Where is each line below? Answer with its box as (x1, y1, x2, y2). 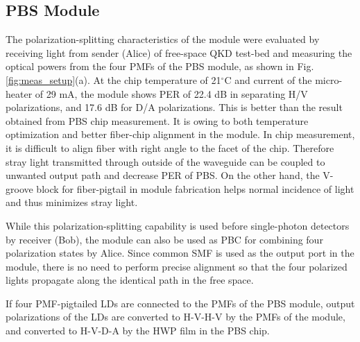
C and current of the (224, 72, 312, 87)
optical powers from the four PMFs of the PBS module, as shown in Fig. (6, 59, 314, 74)
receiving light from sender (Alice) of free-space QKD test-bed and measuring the (6, 45, 352, 60)
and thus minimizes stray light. (6, 195, 138, 210)
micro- (315, 72, 343, 87)
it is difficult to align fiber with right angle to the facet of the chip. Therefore (6, 140, 334, 155)
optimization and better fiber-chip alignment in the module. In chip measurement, (6, 127, 355, 142)
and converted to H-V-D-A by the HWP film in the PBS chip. (6, 323, 270, 338)
